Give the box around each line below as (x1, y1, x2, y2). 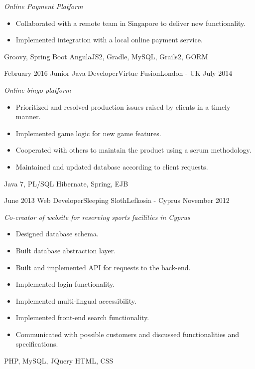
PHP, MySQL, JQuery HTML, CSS (4, 356, 114, 366)
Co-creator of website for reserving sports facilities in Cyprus (4, 211, 190, 222)
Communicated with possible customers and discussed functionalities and (15, 329, 240, 339)
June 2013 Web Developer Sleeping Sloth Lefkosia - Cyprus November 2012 (4, 195, 230, 205)
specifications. (15, 339, 58, 349)
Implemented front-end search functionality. (15, 312, 149, 323)
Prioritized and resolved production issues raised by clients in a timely (15, 101, 231, 112)
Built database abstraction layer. (15, 245, 116, 255)
